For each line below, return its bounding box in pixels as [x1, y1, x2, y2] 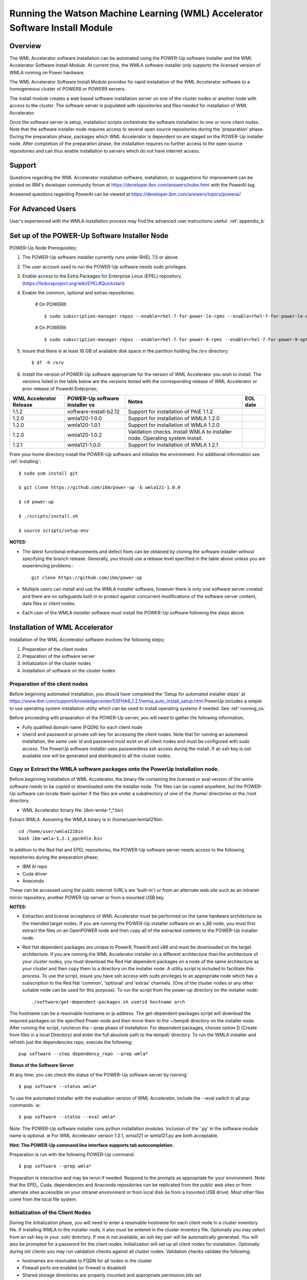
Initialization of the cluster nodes [22, 660, 92, 667]
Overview [9, 41, 41, 50]
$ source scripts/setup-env [18, 527, 89, 534]
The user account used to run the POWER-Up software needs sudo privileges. [22, 264, 187, 270]
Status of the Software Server [9, 1062, 74, 1069]
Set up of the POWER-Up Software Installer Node [9, 231, 169, 240]
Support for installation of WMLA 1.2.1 [128, 441, 218, 448]
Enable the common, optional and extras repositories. [22, 290, 135, 295]
